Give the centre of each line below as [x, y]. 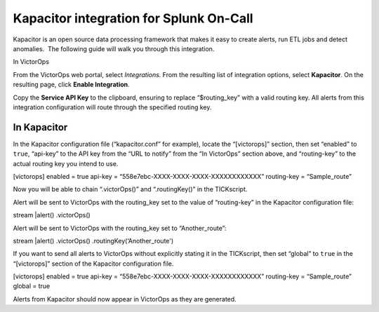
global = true [32, 286]
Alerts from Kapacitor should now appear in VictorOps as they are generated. [125, 299]
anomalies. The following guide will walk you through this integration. [114, 48]
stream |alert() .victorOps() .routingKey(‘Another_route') [93, 240]
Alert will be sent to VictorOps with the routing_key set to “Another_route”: [120, 228]
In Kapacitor [40, 127]
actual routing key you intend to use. [66, 163]
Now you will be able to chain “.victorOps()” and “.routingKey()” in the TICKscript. [130, 189]
